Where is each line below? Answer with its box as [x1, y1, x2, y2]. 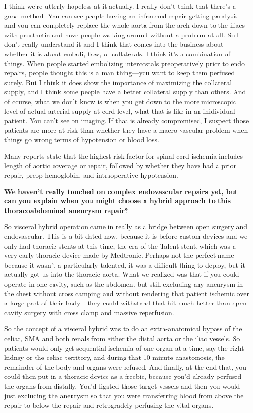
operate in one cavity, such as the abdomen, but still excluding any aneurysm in [4, 279, 243, 289]
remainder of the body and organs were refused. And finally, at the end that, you [4, 361, 247, 372]
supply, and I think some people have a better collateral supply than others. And [4, 87, 246, 97]
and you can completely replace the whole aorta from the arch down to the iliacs [4, 20, 245, 30]
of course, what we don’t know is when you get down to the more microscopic [4, 96, 236, 106]
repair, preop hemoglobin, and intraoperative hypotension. [4, 170, 178, 180]
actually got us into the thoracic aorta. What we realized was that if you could [4, 269, 239, 279]
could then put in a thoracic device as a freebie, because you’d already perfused [4, 371, 242, 381]
